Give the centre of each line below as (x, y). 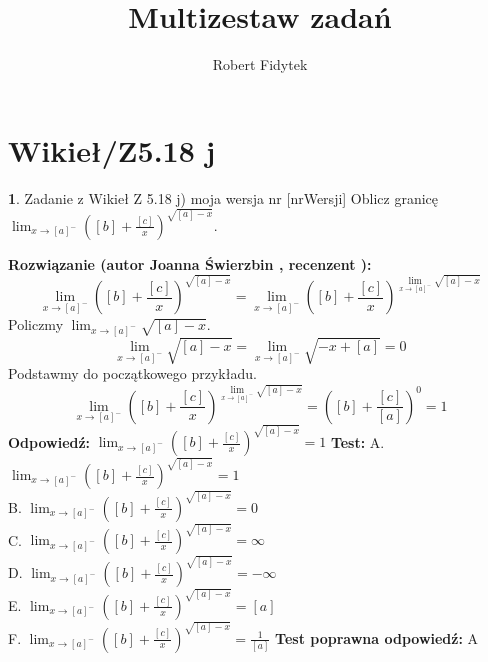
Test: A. (357, 441)
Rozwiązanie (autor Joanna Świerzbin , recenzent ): (190, 263)
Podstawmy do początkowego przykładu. (132, 373)
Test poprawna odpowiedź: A (377, 637)
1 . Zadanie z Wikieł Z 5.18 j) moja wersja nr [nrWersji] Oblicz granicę (223, 197)
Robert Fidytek (260, 64)
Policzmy (36, 324)
